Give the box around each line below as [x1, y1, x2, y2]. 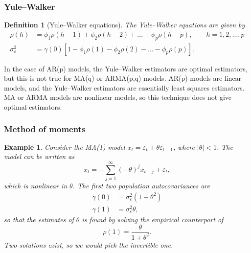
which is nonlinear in [4, 181, 67, 191]
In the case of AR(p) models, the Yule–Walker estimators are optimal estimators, [4, 63, 248, 73]
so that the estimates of [4, 214, 74, 224]
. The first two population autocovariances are [72, 181, 210, 191]
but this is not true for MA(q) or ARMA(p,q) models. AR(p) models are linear [4, 73, 242, 83]
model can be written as [4, 151, 75, 161]
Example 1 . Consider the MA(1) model [4, 141, 125, 152]
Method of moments [4, 122, 86, 135]
